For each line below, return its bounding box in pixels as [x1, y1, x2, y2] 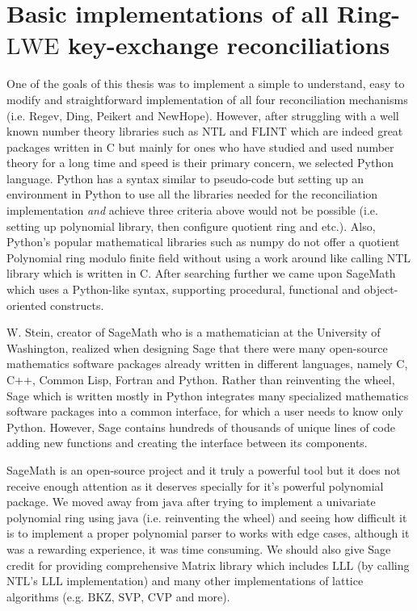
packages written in [6, 138, 103, 155]
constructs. [50, 296, 104, 313]
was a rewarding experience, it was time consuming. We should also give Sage [6, 540, 391, 557]
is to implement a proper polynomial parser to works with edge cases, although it [6, 525, 410, 542]
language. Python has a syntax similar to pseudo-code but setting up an [6, 169, 364, 186]
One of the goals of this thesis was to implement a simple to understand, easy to [6, 75, 405, 92]
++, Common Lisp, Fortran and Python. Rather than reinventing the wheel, [15, 371, 395, 387]
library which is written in [6, 265, 137, 282]
